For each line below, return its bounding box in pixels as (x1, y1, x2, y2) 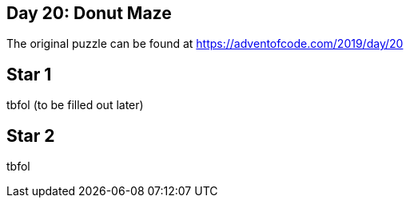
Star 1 (6, 64, 52, 84)
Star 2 (6, 125, 55, 146)
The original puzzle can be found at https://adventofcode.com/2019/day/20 (6, 37, 404, 51)
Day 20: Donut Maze (6, 3, 172, 23)
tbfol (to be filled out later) (6, 98, 144, 112)
